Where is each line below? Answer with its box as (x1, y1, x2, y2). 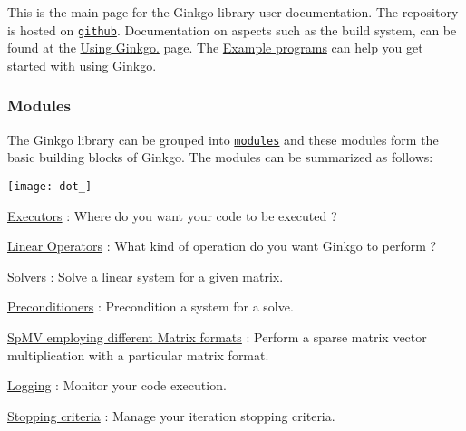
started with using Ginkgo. (7, 55, 157, 74)
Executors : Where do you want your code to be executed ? (7, 206, 337, 225)
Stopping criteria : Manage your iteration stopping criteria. (7, 406, 335, 425)
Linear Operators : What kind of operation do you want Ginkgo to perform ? (7, 236, 437, 255)
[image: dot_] (7, 179, 92, 193)
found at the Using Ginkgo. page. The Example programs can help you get (7, 38, 423, 57)
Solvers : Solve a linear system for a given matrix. (7, 266, 284, 285)
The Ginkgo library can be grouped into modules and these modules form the (7, 129, 439, 148)
